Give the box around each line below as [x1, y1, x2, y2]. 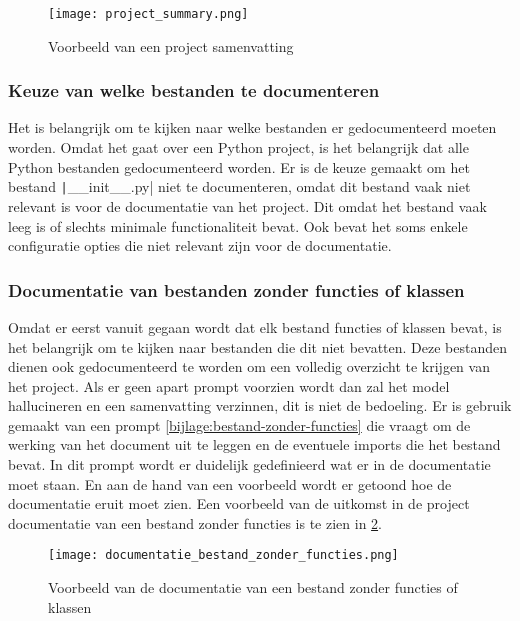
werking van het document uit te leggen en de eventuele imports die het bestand [8, 434, 501, 455]
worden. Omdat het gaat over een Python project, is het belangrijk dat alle [8, 137, 469, 158]
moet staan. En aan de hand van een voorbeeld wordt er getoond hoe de [8, 473, 452, 494]
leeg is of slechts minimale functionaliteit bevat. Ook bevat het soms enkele [8, 215, 468, 236]
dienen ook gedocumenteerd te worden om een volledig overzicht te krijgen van [8, 356, 490, 377]
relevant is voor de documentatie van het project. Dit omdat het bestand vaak [8, 195, 487, 216]
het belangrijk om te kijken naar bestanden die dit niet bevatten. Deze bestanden [8, 336, 507, 357]
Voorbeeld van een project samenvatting [48, 35, 294, 56]
